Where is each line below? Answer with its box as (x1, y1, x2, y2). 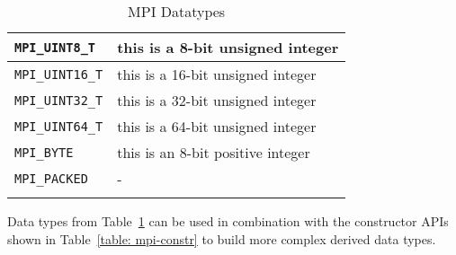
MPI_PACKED (14, 171, 88, 186)
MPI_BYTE (14, 145, 74, 160)
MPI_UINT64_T (14, 119, 103, 134)
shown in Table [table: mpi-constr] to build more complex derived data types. (7, 229, 436, 248)
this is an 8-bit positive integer (117, 142, 310, 163)
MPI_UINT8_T (14, 40, 96, 55)
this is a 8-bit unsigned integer (117, 37, 339, 57)
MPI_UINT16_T (14, 66, 103, 82)
